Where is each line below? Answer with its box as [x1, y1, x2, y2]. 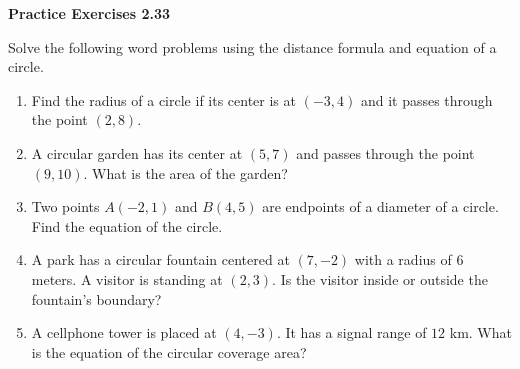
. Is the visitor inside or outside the [272, 268, 488, 289]
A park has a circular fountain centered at [31, 249, 290, 270]
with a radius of [354, 249, 452, 270]
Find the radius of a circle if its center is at [31, 89, 296, 110]
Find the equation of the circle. [31, 215, 223, 236]
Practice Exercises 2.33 [8, 3, 171, 23]
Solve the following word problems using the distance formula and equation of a [8, 36, 497, 57]
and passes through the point [296, 142, 475, 163]
